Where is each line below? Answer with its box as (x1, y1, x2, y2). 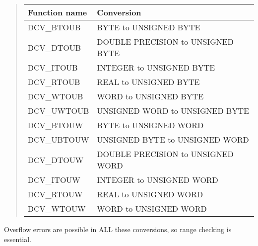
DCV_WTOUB (27, 90, 83, 102)
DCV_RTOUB (27, 76, 80, 87)
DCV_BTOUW (27, 119, 83, 131)
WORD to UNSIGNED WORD (97, 203, 207, 214)
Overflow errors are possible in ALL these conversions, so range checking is (4, 224, 232, 234)
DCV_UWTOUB (27, 105, 89, 116)
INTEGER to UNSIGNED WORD (97, 174, 218, 185)
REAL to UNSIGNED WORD (97, 188, 203, 200)
